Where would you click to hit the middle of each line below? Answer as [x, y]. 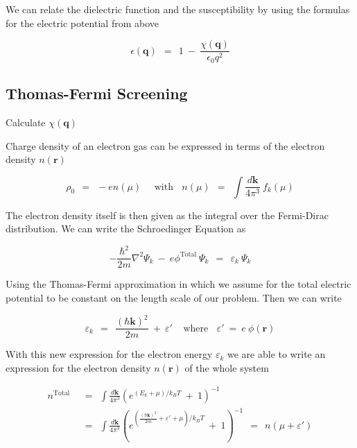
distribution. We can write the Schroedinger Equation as [126, 229]
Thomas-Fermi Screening [97, 93]
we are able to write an [277, 354]
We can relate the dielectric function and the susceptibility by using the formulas [178, 9]
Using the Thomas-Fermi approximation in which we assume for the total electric [178, 284]
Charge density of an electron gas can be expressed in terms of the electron [165, 145]
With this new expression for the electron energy [109, 354]
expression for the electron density [78, 367]
